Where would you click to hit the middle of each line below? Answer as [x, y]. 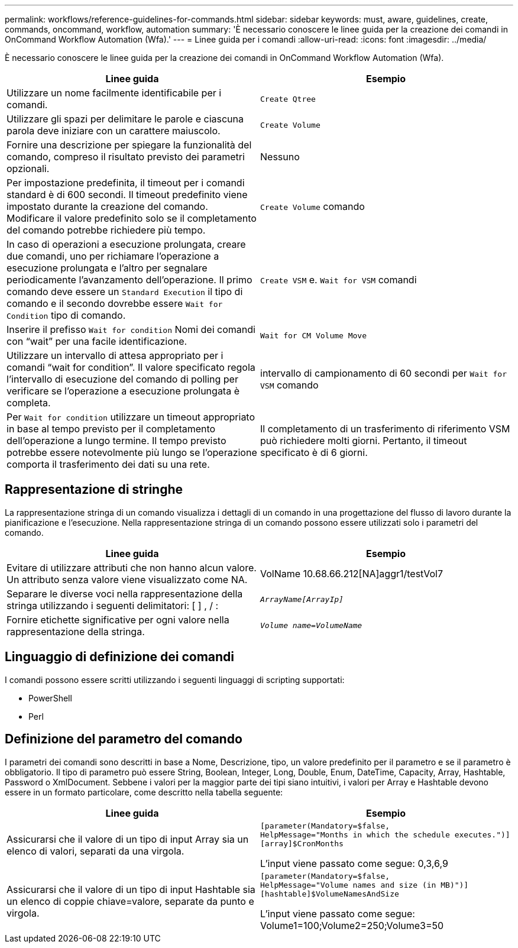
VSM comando [289, 385]
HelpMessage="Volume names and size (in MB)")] [365, 885]
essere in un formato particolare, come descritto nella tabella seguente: [144, 792]
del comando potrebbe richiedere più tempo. [106, 230]
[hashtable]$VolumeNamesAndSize [330, 894]
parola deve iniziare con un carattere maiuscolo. [114, 131]
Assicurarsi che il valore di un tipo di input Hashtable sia [131, 890]
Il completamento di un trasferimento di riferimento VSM [385, 429]
